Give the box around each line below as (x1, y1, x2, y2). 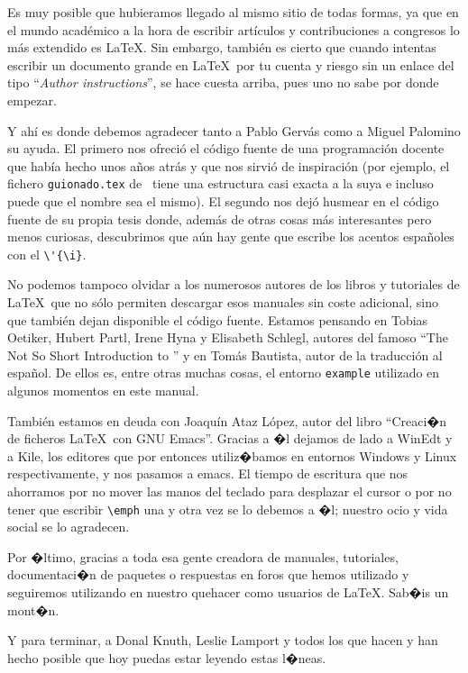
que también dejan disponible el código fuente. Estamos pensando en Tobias (7, 310, 428, 329)
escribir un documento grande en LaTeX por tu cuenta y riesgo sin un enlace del (7, 55, 454, 74)
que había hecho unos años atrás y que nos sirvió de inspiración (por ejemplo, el (7, 156, 450, 175)
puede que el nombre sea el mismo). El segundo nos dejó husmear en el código (7, 192, 439, 210)
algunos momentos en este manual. (7, 381, 199, 400)
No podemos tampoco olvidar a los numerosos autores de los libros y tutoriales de (7, 275, 460, 294)
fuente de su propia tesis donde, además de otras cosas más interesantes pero (7, 209, 432, 228)
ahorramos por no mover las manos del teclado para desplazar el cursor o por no (7, 482, 452, 501)
